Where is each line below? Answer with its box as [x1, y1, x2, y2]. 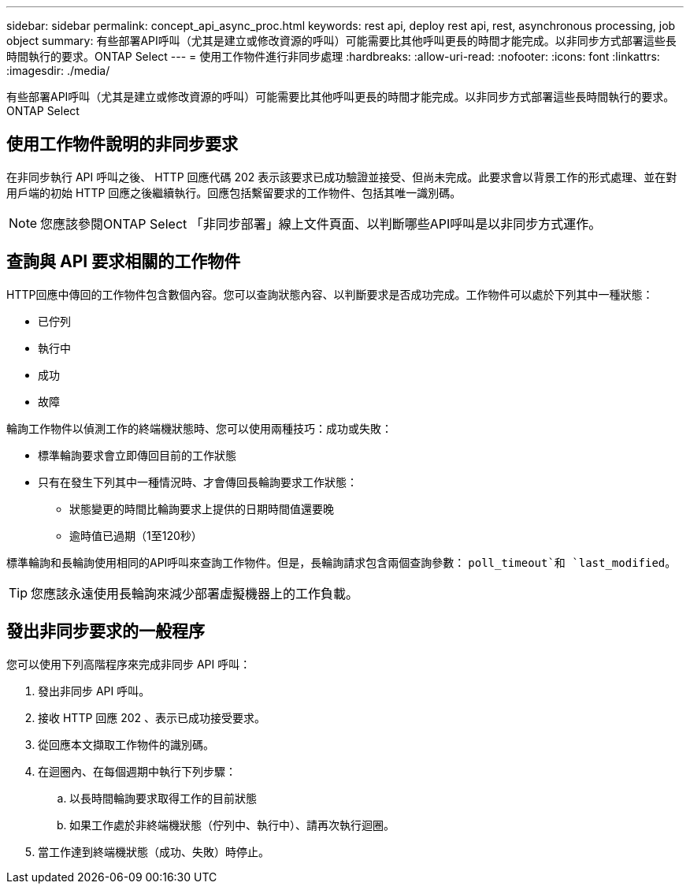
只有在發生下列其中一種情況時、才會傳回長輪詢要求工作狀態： [38, 475, 358, 489]
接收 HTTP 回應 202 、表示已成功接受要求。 [38, 710, 266, 724]
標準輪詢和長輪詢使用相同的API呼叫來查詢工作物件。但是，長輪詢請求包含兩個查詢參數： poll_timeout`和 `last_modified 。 [6, 555, 677, 569]
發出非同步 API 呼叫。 [38, 683, 150, 698]
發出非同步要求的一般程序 [6, 621, 205, 642]
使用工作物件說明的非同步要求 [6, 134, 238, 155]
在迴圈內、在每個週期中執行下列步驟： [38, 764, 236, 778]
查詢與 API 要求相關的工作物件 [6, 251, 241, 272]
